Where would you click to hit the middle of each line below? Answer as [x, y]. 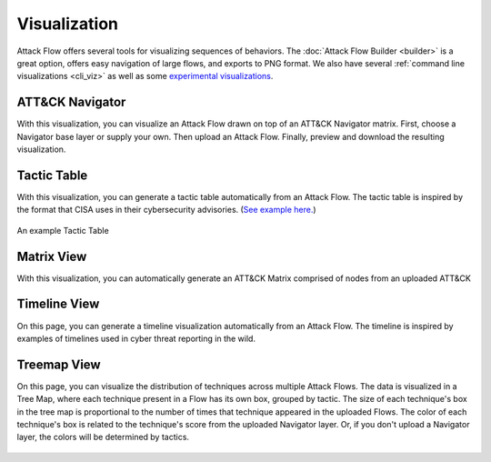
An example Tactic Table [63, 230]
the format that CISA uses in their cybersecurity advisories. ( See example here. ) [167, 210]
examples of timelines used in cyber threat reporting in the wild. [136, 338]
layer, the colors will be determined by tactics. [103, 437]
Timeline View [58, 304]
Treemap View [59, 364]
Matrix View [52, 256]
